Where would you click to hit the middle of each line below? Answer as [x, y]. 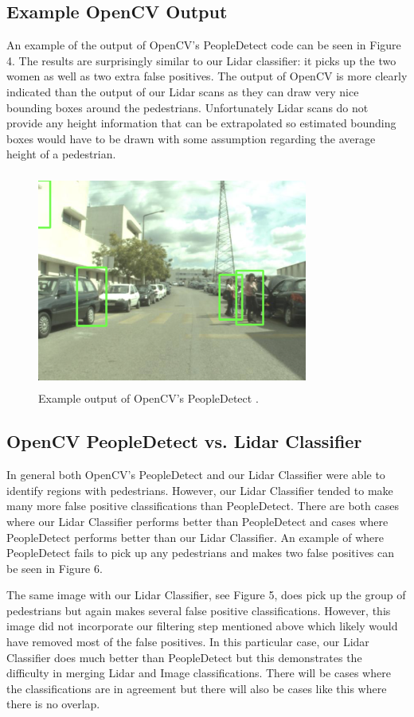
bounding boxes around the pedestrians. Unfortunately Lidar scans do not [187, 107]
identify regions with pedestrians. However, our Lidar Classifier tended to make [200, 490]
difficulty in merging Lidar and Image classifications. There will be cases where [199, 673]
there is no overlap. [53, 704]
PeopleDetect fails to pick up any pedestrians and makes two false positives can [201, 553]
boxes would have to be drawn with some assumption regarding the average [191, 138]
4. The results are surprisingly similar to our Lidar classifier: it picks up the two [201, 60]
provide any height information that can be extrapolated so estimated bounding [201, 123]
